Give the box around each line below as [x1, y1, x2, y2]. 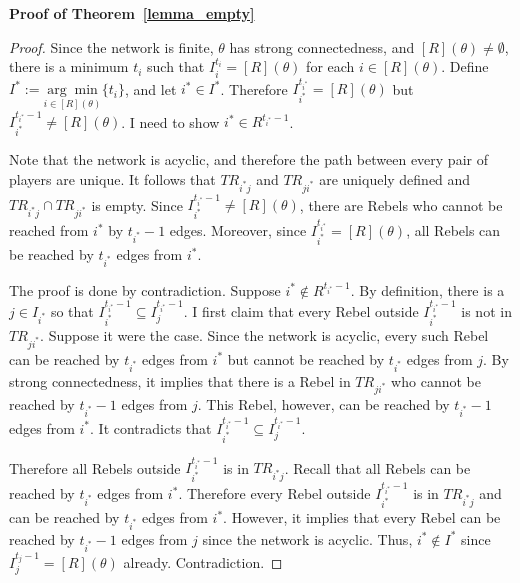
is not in [461, 301, 512, 322]
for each [306, 56, 355, 77]
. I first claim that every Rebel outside [183, 301, 419, 322]
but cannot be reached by [227, 348, 385, 369]
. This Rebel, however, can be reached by [197, 394, 450, 415]
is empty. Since [91, 194, 183, 215]
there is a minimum [9, 56, 129, 77]
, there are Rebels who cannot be [299, 194, 503, 215]
